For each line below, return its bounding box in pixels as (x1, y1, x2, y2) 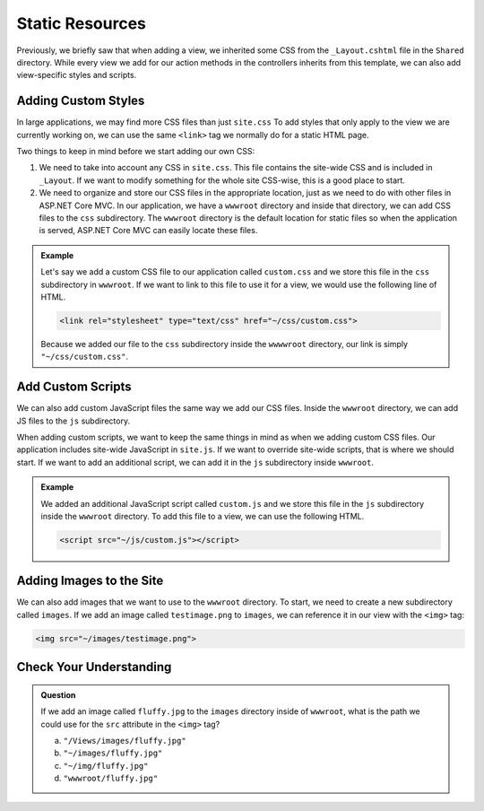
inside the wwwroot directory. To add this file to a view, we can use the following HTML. (40, 510, 365, 521)
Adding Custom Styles (16, 93, 145, 109)
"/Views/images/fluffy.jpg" (63, 736, 187, 746)
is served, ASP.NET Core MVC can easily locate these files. (39, 225, 258, 236)
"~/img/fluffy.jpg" (63, 761, 149, 771)
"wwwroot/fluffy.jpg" (63, 773, 159, 784)
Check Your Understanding (16, 659, 172, 675)
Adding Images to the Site (16, 573, 164, 589)
